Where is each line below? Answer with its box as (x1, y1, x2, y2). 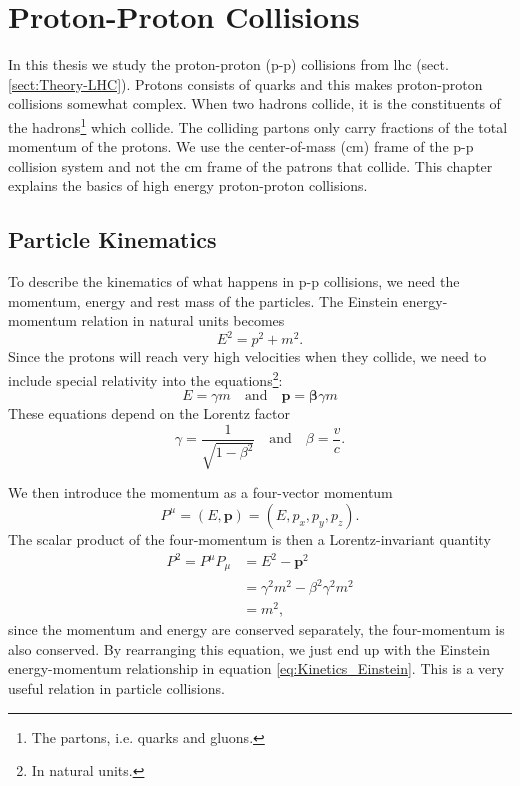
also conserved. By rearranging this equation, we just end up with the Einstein (8, 638, 491, 659)
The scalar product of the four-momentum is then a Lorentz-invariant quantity (8, 528, 491, 549)
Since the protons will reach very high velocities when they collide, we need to (8, 346, 487, 367)
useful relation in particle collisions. (8, 677, 225, 698)
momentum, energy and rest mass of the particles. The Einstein (8, 290, 398, 311)
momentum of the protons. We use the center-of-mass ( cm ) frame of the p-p (8, 136, 474, 157)
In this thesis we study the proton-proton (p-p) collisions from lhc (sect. (8, 54, 449, 75)
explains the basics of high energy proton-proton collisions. (8, 175, 368, 196)
